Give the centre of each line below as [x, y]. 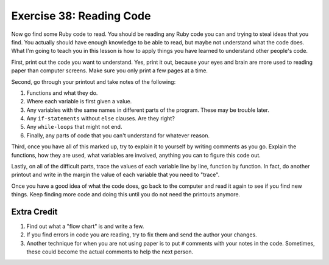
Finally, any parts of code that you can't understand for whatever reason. [118, 135]
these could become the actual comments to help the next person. [110, 252]
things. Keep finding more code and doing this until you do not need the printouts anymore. [126, 194]
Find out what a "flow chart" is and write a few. [85, 226]
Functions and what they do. [62, 93]
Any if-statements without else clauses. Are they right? [101, 119]
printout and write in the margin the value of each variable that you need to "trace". [115, 175]
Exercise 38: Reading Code [81, 16]
